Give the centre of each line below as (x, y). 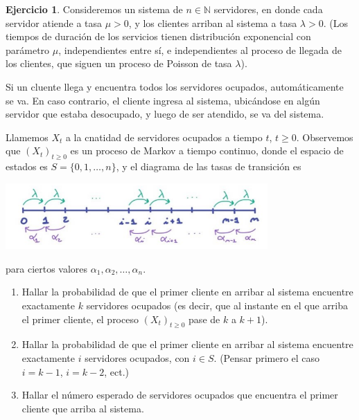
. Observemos (325, 137)
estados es (27, 166)
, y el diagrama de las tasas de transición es (209, 166)
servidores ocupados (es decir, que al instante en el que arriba (217, 305)
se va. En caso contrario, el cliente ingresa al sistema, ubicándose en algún (163, 100)
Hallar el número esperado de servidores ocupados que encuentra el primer (180, 395)
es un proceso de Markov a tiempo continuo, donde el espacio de (207, 150)
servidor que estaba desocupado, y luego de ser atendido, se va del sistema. (165, 114)
